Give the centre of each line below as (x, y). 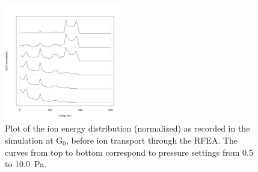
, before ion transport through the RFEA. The (152, 140)
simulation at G (34, 140)
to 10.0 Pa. (26, 164)
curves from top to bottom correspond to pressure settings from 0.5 (129, 152)
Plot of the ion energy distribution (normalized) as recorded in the (127, 128)
